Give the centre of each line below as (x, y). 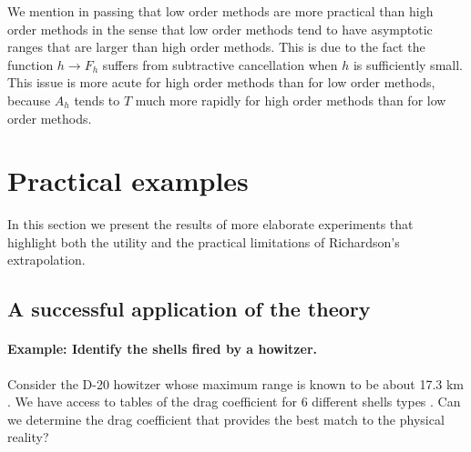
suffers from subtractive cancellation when (220, 64)
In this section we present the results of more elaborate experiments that (210, 224)
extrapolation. (46, 260)
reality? (28, 437)
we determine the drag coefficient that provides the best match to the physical (226, 419)
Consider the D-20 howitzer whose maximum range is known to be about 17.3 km (236, 383)
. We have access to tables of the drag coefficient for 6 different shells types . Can (234, 402)
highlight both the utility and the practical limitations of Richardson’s (204, 241)
